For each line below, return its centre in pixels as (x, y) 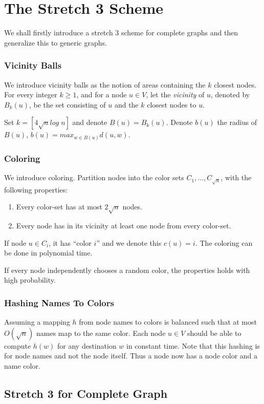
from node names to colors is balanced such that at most (168, 322)
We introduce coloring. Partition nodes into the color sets (94, 177)
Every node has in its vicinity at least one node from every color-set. (124, 225)
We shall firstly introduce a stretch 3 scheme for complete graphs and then (121, 33)
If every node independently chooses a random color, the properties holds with (127, 270)
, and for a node (102, 94)
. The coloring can (224, 242)
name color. (22, 365)
